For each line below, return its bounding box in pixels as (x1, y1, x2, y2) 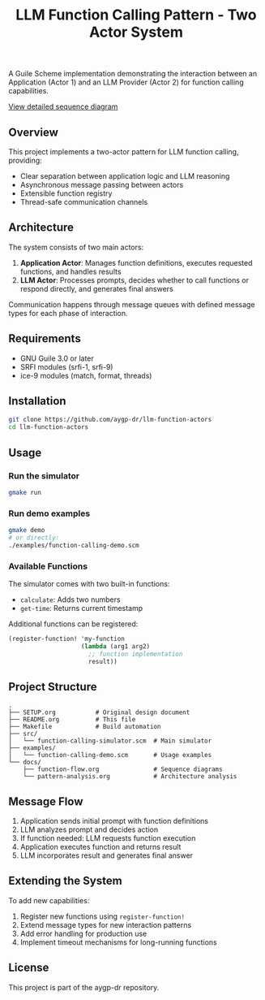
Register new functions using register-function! (19, 911, 185, 921)
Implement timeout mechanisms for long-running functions (19, 937, 217, 947)
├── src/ (8, 729, 38, 738)
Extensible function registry (19, 188, 113, 198)
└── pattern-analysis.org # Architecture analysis (23, 773, 237, 781)
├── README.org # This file (8, 716, 136, 724)
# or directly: (8, 534, 60, 542)
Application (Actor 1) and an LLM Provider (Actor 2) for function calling (8, 77, 245, 87)
